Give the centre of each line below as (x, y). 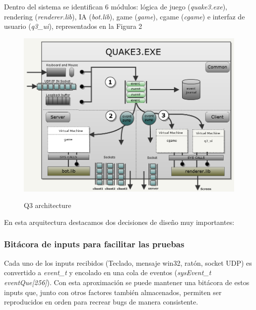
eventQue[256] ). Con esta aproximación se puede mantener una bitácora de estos (127, 282)
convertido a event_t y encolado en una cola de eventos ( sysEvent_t (108, 272)
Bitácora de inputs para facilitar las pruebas (94, 244)
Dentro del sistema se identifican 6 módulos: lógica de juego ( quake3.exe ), (116, 6)
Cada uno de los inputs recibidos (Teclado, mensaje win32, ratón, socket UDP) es (128, 262)
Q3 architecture (48, 205)
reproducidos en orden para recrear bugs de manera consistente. (101, 302)
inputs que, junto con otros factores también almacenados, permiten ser (113, 292)
